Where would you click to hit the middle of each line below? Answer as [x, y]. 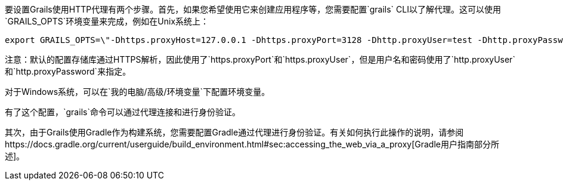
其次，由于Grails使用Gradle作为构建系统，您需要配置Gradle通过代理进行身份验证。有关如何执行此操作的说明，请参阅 [234, 132]
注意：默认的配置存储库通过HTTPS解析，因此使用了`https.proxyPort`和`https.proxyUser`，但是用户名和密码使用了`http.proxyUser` [260, 59]
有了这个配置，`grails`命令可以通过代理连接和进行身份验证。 [123, 112]
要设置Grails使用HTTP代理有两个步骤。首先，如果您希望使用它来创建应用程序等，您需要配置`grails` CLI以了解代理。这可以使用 [253, 9]
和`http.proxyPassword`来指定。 [68, 71]
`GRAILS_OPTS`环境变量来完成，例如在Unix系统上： [107, 21]
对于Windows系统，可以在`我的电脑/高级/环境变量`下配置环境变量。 [137, 92]
